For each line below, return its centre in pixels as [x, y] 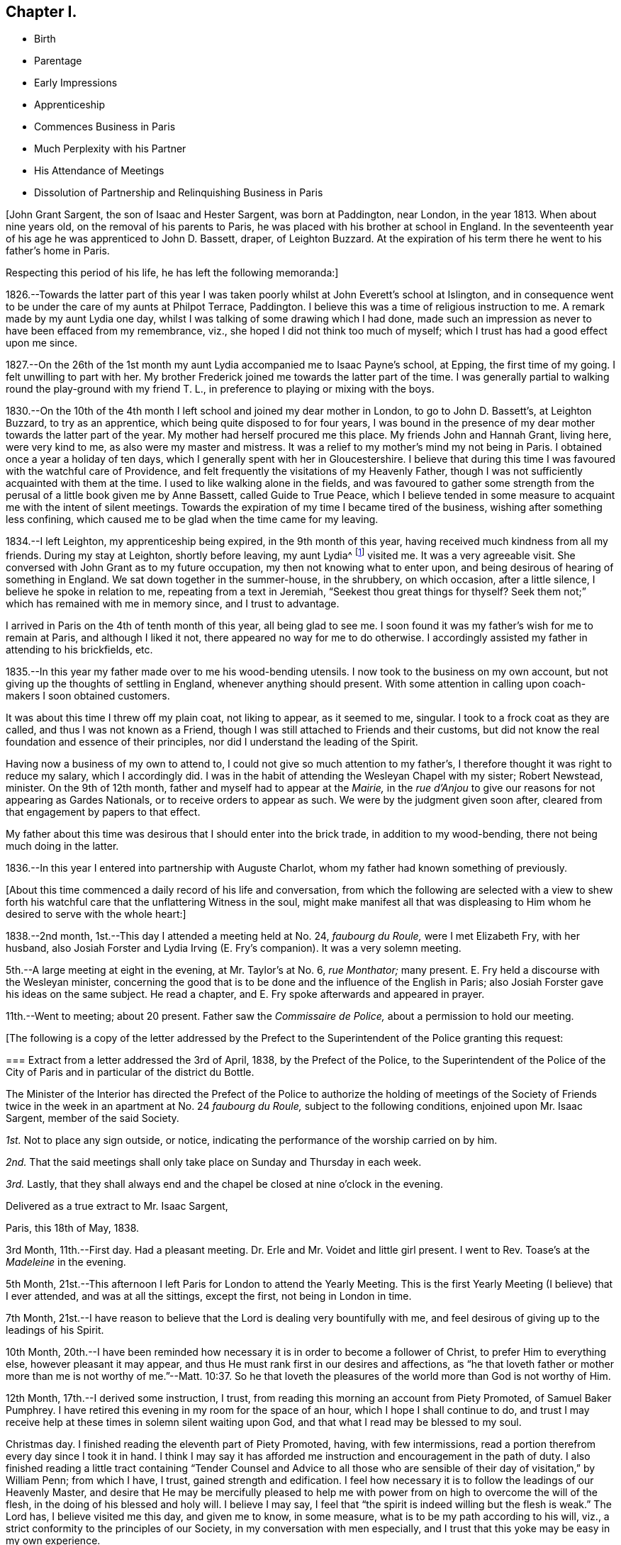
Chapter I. [41, 12]
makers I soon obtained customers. [88, 696]
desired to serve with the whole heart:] [96, 914]
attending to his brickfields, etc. [79, 650]
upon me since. [42, 343]
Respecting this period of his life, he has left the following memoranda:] [172, 273]
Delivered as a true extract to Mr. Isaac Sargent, [117, 1206]
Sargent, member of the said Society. [93, 1118]
